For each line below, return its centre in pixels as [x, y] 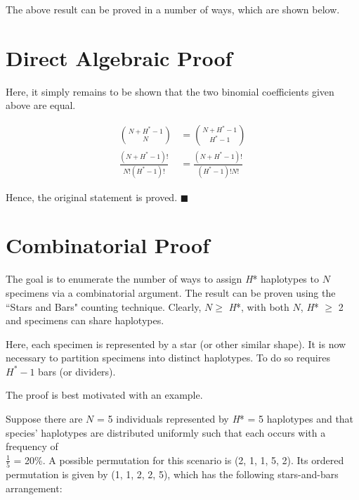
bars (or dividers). [77, 371]
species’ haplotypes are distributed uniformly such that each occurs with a [166, 432]
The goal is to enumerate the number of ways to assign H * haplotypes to [162, 279]
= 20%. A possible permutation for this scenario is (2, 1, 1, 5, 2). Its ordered [179, 460]
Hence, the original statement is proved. [92, 197]
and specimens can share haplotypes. [85, 320]
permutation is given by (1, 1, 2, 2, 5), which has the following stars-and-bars [172, 474]
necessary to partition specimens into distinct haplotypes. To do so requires [168, 358]
